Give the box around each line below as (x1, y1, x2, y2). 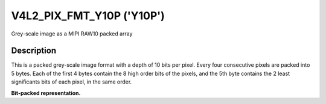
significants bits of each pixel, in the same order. (11, 78, 132, 85)
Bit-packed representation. (11, 89, 81, 96)
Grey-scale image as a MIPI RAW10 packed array (11, 30, 133, 37)
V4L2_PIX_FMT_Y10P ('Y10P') (11, 9, 165, 22)
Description (11, 46, 57, 56)
